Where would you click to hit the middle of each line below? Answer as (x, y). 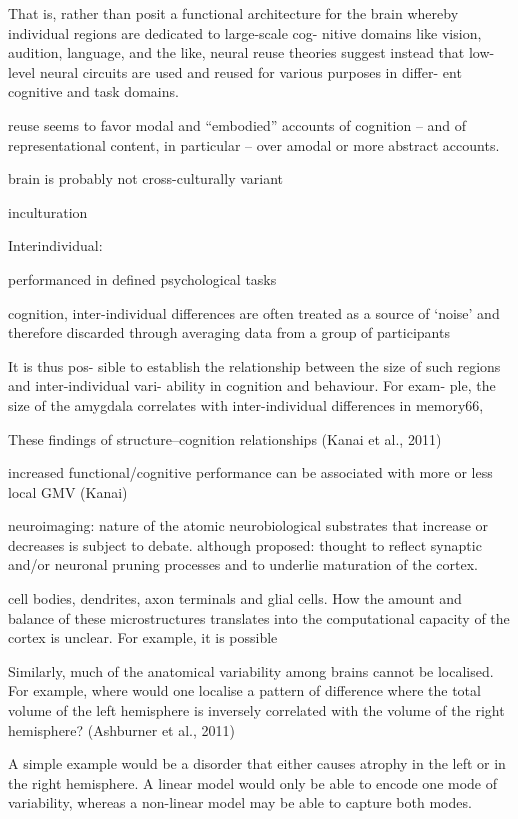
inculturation (48, 211)
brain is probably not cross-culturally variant (146, 178)
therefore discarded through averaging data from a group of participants (229, 332)
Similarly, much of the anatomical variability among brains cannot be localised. (251, 670)
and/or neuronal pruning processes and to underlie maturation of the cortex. (243, 564)
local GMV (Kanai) (68, 491)
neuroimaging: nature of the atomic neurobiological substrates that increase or (248, 525)
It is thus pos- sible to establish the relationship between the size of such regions (254, 365)
